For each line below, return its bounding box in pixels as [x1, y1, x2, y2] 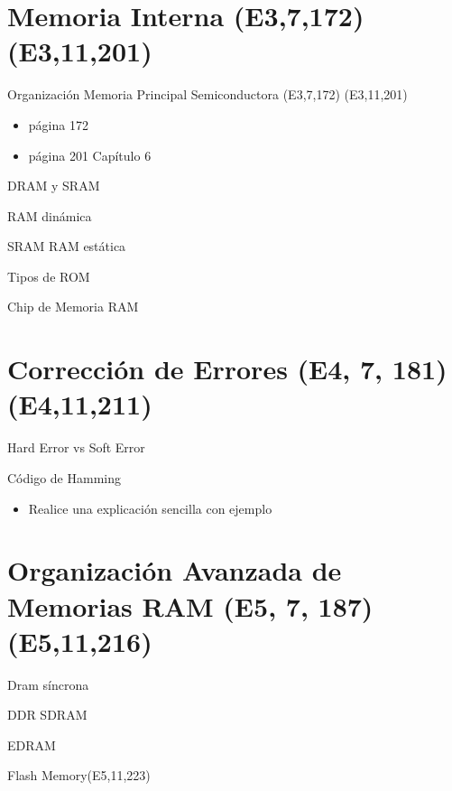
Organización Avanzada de [7, 552, 342, 589]
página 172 [28, 115, 88, 134]
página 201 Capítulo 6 [28, 145, 152, 164]
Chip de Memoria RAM [7, 297, 139, 316]
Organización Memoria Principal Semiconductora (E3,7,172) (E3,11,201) [7, 85, 408, 104]
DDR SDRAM [7, 705, 88, 724]
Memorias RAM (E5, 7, [7, 587, 309, 624]
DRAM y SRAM [7, 176, 100, 195]
